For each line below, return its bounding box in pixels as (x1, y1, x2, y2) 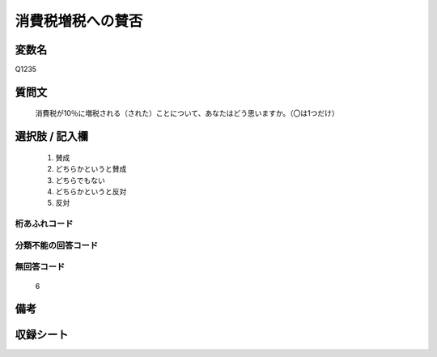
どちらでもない (55, 175, 105, 185)
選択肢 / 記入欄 (15, 130, 89, 143)
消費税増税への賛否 (15, 12, 143, 30)
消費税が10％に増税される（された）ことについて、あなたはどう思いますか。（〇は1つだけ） (35, 108, 339, 118)
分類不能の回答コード (15, 240, 99, 251)
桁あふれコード (15, 219, 74, 230)
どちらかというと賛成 (55, 164, 127, 174)
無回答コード (15, 261, 66, 273)
